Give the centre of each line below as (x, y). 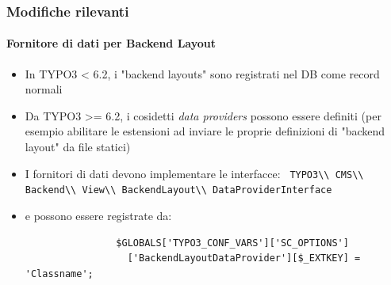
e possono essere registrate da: (98, 215)
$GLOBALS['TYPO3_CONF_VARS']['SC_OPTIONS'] (232, 243)
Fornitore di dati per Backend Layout (111, 43)
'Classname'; (59, 274)
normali (44, 89)
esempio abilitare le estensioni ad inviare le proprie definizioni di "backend (205, 131)
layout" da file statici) (78, 147)
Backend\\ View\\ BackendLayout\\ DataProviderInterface (178, 190)
